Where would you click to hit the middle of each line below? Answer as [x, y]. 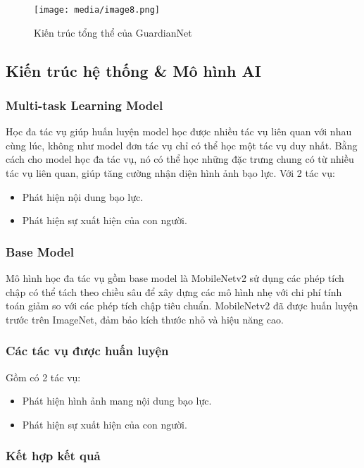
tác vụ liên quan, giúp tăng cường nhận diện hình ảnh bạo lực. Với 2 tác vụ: [170, 173]
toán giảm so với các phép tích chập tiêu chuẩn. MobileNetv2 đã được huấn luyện [182, 306]
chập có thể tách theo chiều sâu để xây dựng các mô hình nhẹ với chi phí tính [174, 291]
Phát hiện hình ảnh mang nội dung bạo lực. [117, 401]
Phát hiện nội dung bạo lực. [83, 196]
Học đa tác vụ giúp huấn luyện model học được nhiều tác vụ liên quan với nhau [179, 131]
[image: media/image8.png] [97, 10]
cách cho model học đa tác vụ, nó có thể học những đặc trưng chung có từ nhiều [180, 159]
